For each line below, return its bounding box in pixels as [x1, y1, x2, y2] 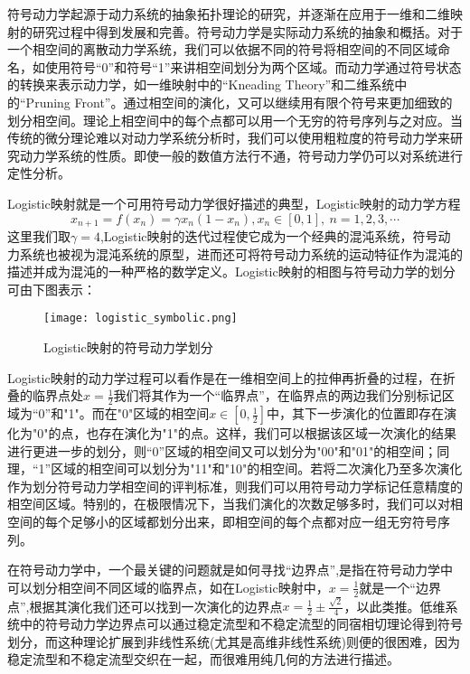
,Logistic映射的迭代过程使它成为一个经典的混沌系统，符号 [99, 226, 438, 245]
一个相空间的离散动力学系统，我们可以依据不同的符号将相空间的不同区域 [7, 40, 437, 59]
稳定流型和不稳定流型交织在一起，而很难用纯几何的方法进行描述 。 [7, 650, 399, 669]
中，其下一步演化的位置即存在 [267, 404, 445, 423]
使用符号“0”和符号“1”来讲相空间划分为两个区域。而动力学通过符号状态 [44, 57, 462, 76]
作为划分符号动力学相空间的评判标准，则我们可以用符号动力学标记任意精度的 [7, 476, 463, 495]
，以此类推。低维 [343, 596, 446, 615]
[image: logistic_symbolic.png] [43, 312, 238, 325]
